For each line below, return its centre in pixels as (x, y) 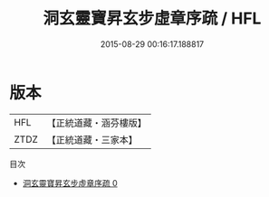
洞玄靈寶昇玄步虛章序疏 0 (70, 183)
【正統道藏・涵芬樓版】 (97, 123)
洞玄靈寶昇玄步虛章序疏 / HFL (152, 19)
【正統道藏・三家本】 (92, 139)
